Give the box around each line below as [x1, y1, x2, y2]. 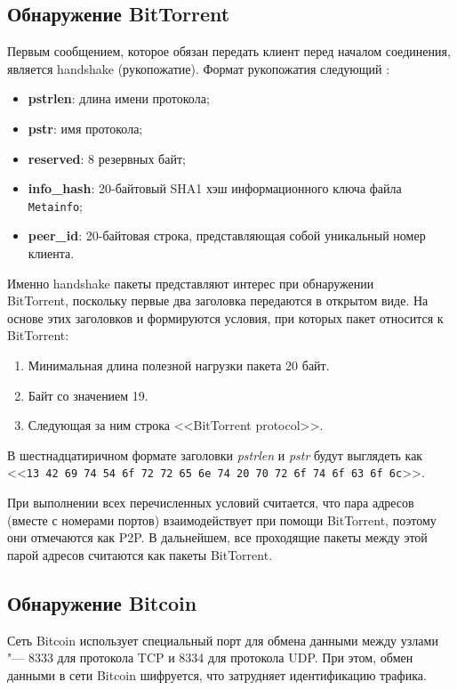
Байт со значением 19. [28, 386, 148, 404]
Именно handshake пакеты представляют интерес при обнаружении [7, 273, 374, 292]
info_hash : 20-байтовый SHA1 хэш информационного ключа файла [28, 179, 402, 198]
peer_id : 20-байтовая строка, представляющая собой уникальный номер [28, 226, 426, 245]
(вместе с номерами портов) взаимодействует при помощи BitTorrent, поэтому [7, 510, 437, 529]
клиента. [28, 244, 75, 263]
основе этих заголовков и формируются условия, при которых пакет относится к [7, 308, 444, 327]
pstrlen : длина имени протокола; [28, 89, 210, 108]
